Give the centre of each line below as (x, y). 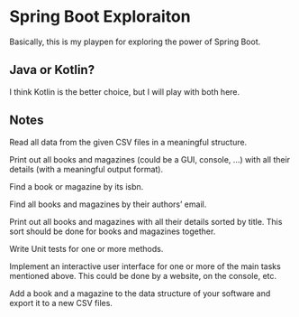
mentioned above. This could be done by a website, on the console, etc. (143, 275)
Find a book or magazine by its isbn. (77, 186)
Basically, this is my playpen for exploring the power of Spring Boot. (135, 42)
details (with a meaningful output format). (86, 169)
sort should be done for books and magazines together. (113, 231)
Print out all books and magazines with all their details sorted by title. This (146, 221)
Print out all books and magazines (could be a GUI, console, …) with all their (150, 159)
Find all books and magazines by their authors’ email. (108, 204)
